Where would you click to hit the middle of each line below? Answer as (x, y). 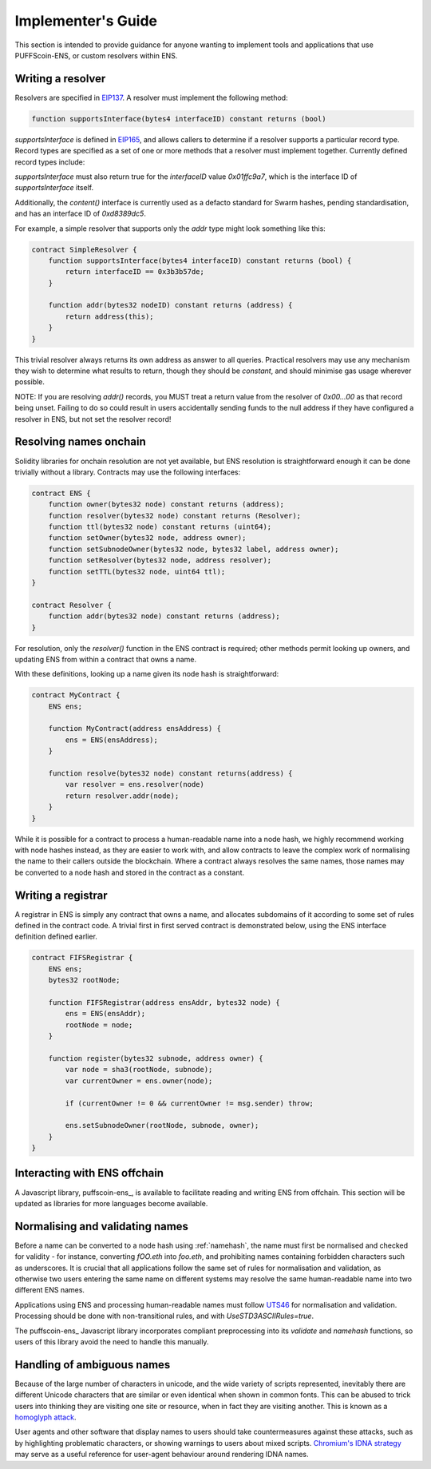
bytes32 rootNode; (84, 980)
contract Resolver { (71, 605)
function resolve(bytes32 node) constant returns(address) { (170, 774)
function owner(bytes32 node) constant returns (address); (166, 504)
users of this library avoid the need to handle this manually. (112, 1342)
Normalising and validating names (102, 1226)
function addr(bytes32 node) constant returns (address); (164, 616)
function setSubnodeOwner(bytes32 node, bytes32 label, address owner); (194, 549)
